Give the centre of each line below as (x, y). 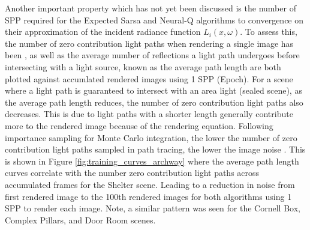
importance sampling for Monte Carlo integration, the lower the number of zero (151, 137)
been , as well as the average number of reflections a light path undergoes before (152, 55)
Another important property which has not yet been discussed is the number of (151, 8)
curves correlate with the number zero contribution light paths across (132, 173)
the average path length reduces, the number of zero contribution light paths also (154, 102)
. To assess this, (269, 32)
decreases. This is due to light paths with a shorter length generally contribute (149, 114)
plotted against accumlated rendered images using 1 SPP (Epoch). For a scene (149, 78)
